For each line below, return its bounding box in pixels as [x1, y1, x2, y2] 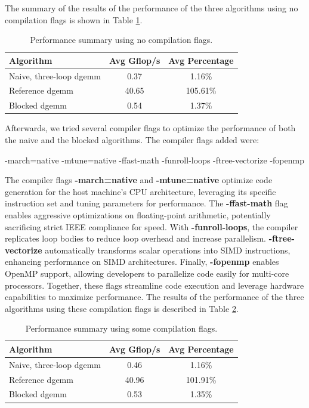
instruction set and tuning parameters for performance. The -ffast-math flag [5, 197, 288, 209]
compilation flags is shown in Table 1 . [5, 13, 143, 26]
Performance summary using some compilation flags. [25, 322, 218, 335]
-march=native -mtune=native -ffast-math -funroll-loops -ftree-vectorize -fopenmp [5, 153, 304, 166]
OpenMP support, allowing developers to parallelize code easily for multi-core [5, 267, 289, 279]
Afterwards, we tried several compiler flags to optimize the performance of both [5, 122, 296, 134]
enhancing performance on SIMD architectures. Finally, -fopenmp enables [5, 255, 279, 268]
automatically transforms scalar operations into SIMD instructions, [45, 243, 291, 256]
